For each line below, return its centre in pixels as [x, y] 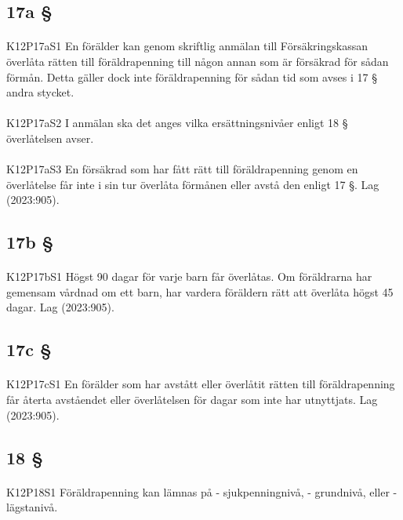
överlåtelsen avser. [50, 138]
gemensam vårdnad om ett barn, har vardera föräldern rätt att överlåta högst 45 [200, 291]
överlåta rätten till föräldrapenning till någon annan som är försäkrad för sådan [198, 61]
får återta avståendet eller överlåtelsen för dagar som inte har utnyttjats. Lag [192, 400]
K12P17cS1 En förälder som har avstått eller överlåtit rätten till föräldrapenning [201, 384]
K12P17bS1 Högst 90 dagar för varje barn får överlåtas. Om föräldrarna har [189, 276]
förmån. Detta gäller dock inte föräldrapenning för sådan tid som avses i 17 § [192, 76]
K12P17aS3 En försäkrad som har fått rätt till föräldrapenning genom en [182, 169]
